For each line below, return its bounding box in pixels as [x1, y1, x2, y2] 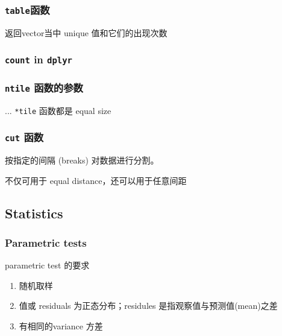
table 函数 [5, 2, 50, 17]
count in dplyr [5, 52, 72, 67]
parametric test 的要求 [5, 259, 90, 271]
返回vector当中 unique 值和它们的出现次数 [5, 26, 168, 39]
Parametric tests [5, 235, 87, 250]
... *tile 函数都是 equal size [5, 104, 111, 116]
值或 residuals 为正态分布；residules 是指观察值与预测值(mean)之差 [19, 299, 278, 312]
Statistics [5, 203, 63, 222]
